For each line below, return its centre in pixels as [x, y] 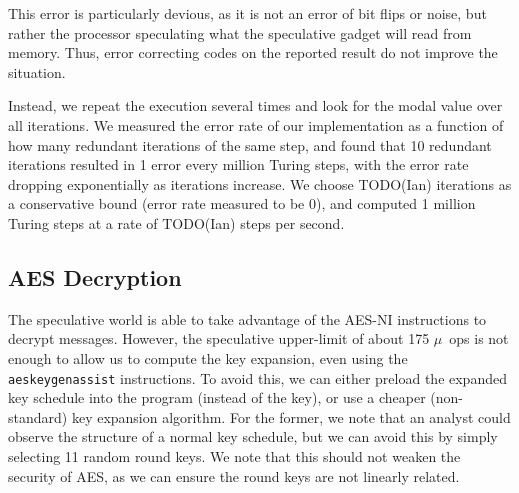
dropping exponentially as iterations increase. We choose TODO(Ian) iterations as [260, 183]
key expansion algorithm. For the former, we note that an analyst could [291, 416]
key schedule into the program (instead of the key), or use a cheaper [217, 397]
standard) [38, 416]
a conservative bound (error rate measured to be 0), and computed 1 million [242, 203]
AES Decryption [95, 276]
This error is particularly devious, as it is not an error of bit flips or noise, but [247, 13]
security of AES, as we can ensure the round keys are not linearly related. [234, 475]
